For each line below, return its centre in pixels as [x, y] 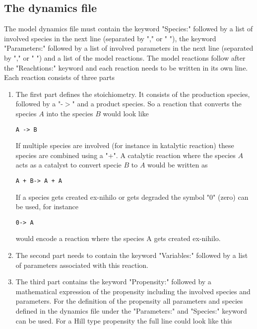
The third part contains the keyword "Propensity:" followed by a [113, 282]
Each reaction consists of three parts [60, 77]
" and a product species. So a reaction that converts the [157, 104]
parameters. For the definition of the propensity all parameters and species [129, 301]
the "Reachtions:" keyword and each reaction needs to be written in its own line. [126, 67]
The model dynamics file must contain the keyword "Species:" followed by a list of [128, 29]
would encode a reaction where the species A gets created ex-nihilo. [118, 238]
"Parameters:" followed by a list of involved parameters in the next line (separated [129, 48]
